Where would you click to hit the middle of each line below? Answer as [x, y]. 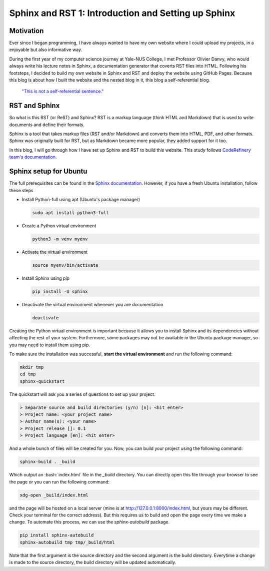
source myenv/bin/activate [65, 265]
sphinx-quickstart [42, 381]
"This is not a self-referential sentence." [63, 91]
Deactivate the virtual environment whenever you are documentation [92, 304]
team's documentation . [33, 157]
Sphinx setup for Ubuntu [48, 171]
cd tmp [28, 374]
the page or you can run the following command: [59, 482]
